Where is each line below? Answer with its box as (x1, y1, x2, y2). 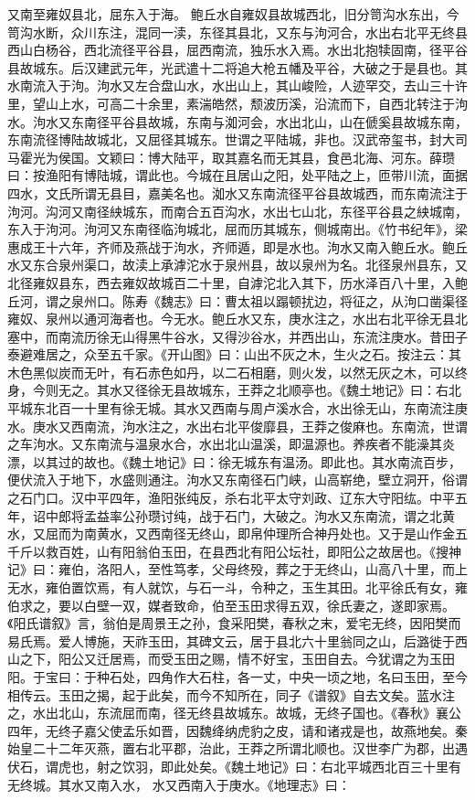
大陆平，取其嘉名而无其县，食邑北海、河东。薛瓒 (160, 147, 455, 166)
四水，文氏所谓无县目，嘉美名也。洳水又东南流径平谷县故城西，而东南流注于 (7, 183, 468, 202)
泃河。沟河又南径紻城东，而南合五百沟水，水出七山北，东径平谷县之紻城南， (7, 201, 468, 220)
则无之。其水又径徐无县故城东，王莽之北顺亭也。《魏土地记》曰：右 (45, 380, 449, 400)
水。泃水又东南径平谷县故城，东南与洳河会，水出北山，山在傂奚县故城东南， (7, 112, 468, 131)
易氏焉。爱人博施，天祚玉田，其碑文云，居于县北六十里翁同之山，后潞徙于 (7, 631, 455, 650)
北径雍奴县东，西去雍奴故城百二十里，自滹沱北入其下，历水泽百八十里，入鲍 (7, 272, 468, 292)
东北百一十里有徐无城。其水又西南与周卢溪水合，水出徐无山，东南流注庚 (32, 399, 468, 418)
